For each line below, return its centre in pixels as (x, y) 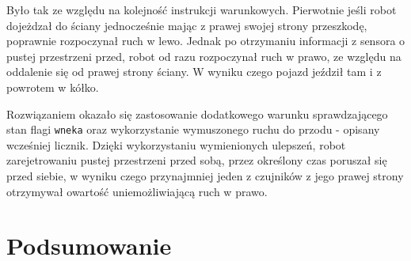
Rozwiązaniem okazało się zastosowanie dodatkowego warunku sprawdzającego (197, 113)
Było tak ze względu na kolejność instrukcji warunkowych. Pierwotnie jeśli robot (202, 9)
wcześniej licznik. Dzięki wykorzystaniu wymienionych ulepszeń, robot (176, 144)
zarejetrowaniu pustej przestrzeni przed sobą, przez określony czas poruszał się (197, 160)
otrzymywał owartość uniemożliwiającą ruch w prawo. (137, 191)
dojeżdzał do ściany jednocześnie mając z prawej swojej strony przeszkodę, (187, 25)
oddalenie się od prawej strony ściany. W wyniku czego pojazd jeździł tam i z (194, 72)
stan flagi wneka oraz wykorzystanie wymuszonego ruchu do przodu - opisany (193, 129)
